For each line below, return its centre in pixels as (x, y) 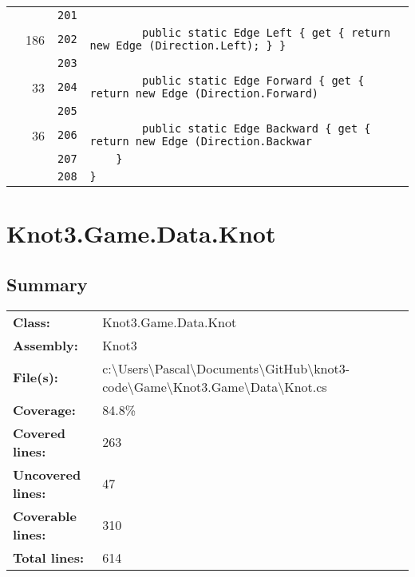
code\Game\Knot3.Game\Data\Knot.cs (215, 386)
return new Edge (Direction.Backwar (201, 141)
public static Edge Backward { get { (257, 128)
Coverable (45, 516)
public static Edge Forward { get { (253, 81)
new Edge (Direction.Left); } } (188, 45)
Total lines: (49, 557)
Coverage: (44, 409)
